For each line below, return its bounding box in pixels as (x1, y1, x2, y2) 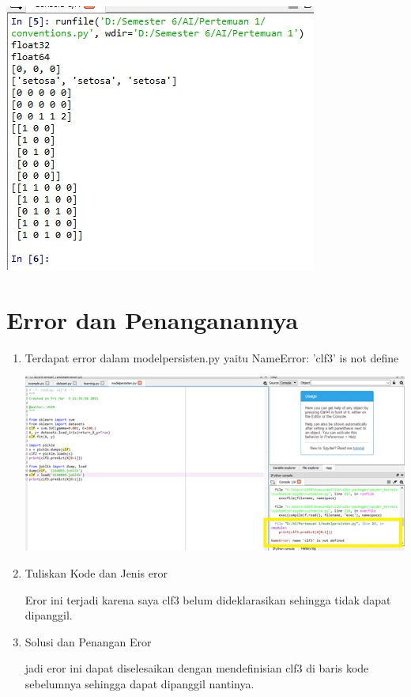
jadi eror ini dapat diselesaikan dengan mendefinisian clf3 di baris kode (25, 660, 369, 676)
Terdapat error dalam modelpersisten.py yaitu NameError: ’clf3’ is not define (25, 349, 399, 366)
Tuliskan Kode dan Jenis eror (25, 565, 168, 581)
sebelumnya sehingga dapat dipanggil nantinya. (25, 676, 255, 691)
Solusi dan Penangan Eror (25, 633, 152, 650)
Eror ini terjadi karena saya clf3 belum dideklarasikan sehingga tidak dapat (25, 591, 391, 608)
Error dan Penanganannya (6, 303, 299, 335)
